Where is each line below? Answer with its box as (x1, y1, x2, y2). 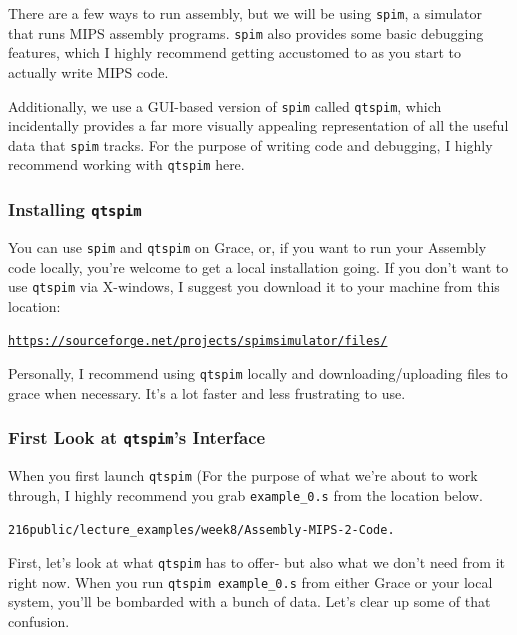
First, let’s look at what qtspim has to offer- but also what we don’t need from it (8, 552, 505, 572)
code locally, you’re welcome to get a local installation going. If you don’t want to (8, 256, 509, 277)
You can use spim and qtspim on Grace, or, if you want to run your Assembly (8, 236, 487, 257)
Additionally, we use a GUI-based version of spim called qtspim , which (8, 95, 442, 116)
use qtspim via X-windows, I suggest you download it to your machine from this (8, 276, 500, 297)
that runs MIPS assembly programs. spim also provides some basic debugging (8, 22, 484, 43)
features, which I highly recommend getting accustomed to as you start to (8, 42, 462, 63)
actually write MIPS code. (8, 61, 169, 82)
